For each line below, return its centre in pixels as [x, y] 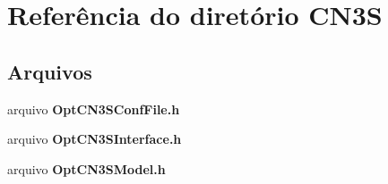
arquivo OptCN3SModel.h [86, 168]
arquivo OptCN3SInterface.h [95, 139]
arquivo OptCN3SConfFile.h [94, 109]
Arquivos [50, 71]
